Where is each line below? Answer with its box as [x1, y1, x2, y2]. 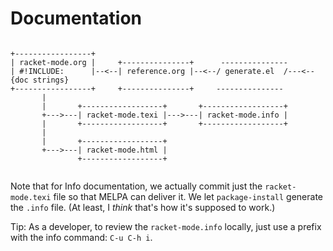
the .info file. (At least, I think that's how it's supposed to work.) [10, 201, 276, 213]
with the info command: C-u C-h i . [10, 231, 153, 243]
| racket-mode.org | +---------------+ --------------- [10, 57, 288, 67]
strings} [32, 75, 70, 85]
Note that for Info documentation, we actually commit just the [10, 180, 263, 192]
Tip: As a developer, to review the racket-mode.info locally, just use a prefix [10, 220, 322, 232]
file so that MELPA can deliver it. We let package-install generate [53, 190, 324, 202]
